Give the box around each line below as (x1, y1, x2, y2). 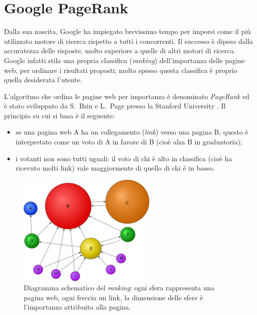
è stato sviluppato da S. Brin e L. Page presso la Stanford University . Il (4, 101, 226, 111)
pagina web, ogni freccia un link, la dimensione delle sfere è (24, 292, 203, 302)
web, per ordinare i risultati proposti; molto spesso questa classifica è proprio (4, 65, 237, 75)
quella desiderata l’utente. (4, 74, 83, 85)
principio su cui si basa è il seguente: (4, 110, 115, 120)
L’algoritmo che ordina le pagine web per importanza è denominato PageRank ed (4, 91, 250, 101)
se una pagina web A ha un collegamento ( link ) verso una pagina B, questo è (15, 127, 249, 137)
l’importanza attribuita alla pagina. (24, 302, 131, 312)
